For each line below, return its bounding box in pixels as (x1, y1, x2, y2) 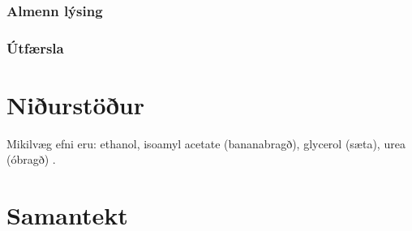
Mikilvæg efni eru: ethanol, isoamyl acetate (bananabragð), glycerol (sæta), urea (6, 135, 406, 152)
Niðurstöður (6, 88, 144, 121)
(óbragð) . (6, 151, 56, 168)
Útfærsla (6, 37, 64, 58)
